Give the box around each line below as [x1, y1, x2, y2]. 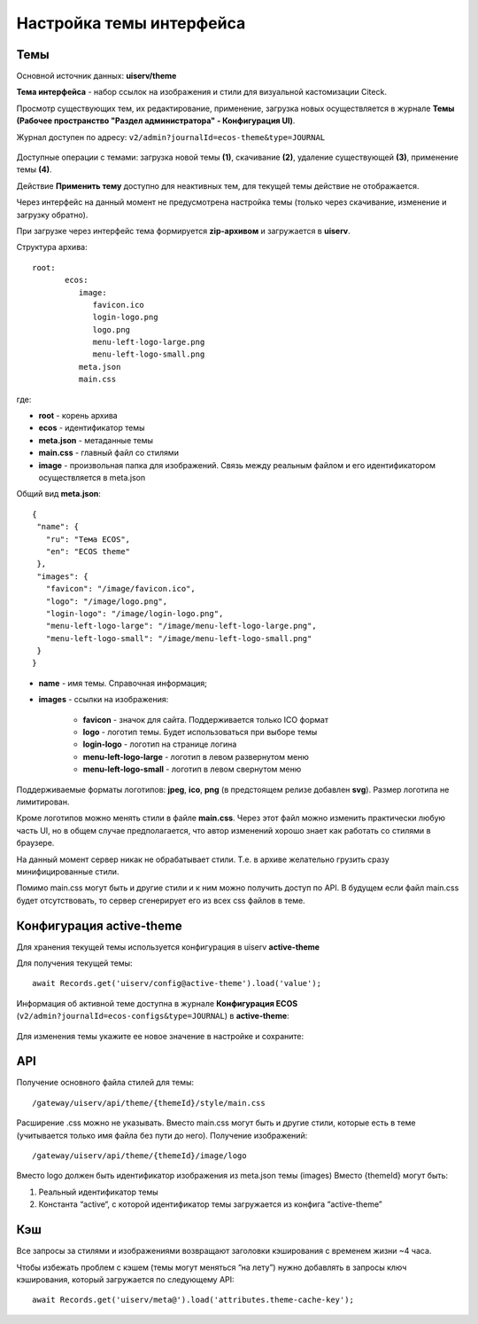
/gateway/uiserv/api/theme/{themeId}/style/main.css [32, 1098, 266, 1108]
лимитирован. [16, 796, 70, 807]
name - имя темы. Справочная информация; [38, 678, 207, 688]
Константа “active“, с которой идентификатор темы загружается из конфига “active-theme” [38, 1199, 382, 1210]
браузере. [16, 838, 55, 849]
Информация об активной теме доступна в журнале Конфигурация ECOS [16, 998, 298, 1008]
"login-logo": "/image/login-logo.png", [45, 608, 224, 618]
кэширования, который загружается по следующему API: [16, 1273, 235, 1285]
